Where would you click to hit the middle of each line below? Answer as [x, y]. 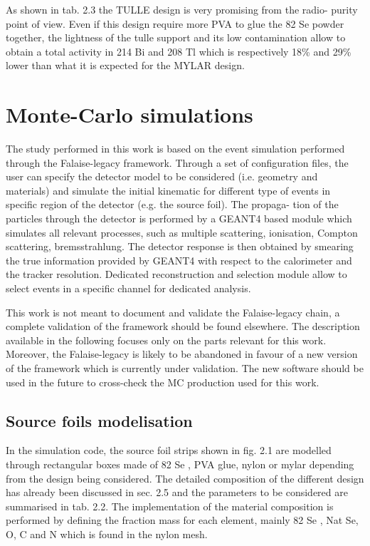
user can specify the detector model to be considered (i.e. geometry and [162, 176]
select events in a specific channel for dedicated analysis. [128, 288]
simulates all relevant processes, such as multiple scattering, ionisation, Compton [182, 232]
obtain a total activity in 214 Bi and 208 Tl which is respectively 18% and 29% [179, 51]
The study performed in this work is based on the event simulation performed [175, 149]
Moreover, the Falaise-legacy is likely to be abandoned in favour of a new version [182, 354]
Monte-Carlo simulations [129, 114]
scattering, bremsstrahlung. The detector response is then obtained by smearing [180, 246]
